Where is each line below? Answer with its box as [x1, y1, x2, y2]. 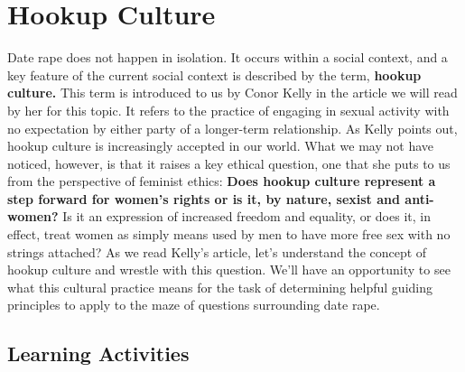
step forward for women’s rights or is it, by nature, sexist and [7, 189, 400, 208]
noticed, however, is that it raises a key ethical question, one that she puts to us [7, 153, 451, 172]
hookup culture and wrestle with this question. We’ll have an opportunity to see [7, 260, 451, 279]
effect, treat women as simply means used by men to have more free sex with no [7, 225, 451, 244]
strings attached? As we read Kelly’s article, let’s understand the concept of [7, 242, 427, 261]
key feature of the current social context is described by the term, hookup [7, 65, 422, 84]
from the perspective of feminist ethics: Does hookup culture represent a [7, 172, 436, 191]
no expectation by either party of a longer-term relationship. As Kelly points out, [7, 118, 458, 137]
